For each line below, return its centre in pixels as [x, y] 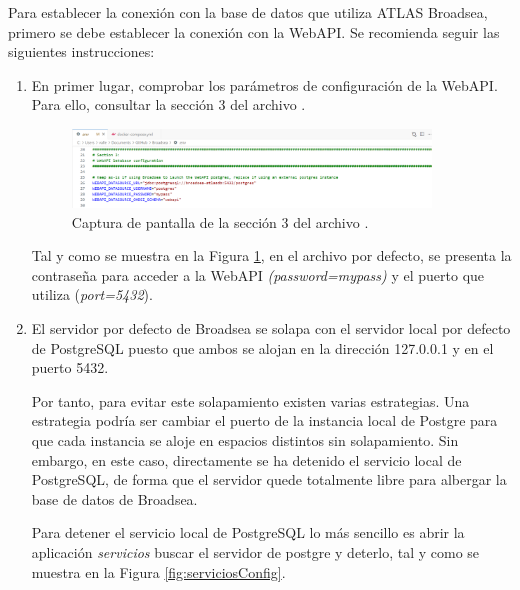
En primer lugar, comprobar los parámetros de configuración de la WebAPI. [264, 84]
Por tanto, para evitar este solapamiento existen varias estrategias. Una [250, 400]
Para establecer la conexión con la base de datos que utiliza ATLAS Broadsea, [248, 12]
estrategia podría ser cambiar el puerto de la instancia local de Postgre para [264, 420]
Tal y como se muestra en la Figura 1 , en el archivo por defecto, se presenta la [271, 255]
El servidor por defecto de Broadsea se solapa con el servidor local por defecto [271, 328]
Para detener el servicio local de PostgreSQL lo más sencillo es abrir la [248, 532]
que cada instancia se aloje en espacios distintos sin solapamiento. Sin [245, 440]
